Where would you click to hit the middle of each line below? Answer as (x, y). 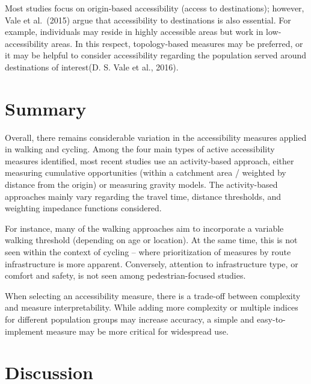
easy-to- (271, 319)
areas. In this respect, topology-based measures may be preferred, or (177, 43)
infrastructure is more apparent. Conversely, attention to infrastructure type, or (152, 263)
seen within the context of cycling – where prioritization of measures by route (148, 252)
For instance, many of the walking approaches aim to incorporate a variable (144, 228)
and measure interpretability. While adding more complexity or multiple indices (152, 307)
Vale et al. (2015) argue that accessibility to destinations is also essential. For (148, 20)
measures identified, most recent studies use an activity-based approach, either (149, 160)
